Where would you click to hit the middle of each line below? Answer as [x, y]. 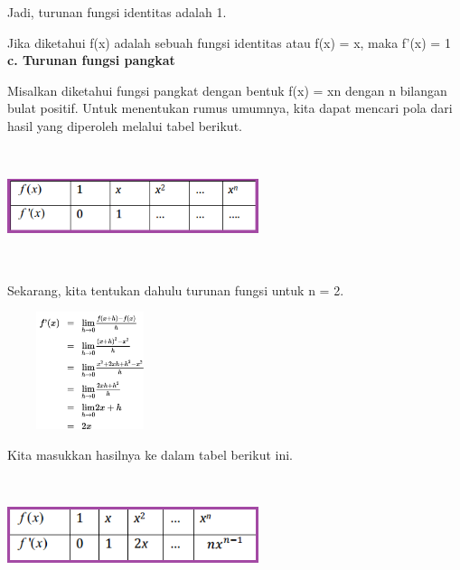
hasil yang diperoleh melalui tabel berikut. [125, 125]
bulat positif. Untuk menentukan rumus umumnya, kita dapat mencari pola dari [230, 108]
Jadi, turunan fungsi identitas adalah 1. [117, 12]
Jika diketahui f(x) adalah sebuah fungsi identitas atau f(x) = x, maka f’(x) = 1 [229, 42]
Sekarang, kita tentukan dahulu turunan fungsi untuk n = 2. [176, 290]
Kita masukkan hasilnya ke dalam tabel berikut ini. [150, 454]
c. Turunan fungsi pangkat [91, 60]
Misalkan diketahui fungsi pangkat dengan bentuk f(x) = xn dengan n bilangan [227, 90]
